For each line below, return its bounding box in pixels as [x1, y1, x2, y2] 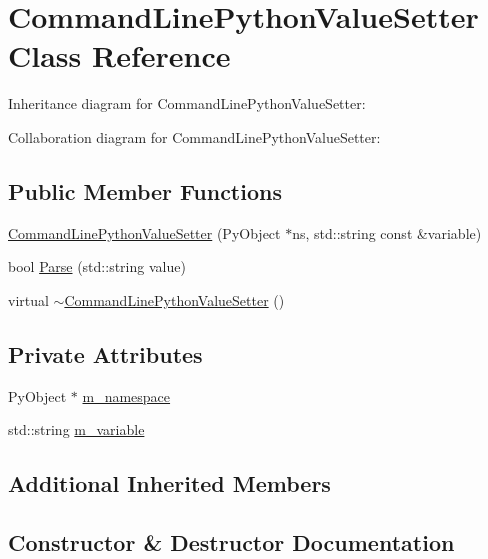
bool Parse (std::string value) [8, 256, 186, 277]
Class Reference [8, 35, 231, 76]
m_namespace [82, 385, 171, 406]
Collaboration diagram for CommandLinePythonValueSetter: [8, 126, 381, 147]
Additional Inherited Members [8, 468, 331, 499]
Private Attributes [8, 338, 203, 369]
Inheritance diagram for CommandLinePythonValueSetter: [8, 93, 366, 114]
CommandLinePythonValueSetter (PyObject [8, 222, 281, 243]
